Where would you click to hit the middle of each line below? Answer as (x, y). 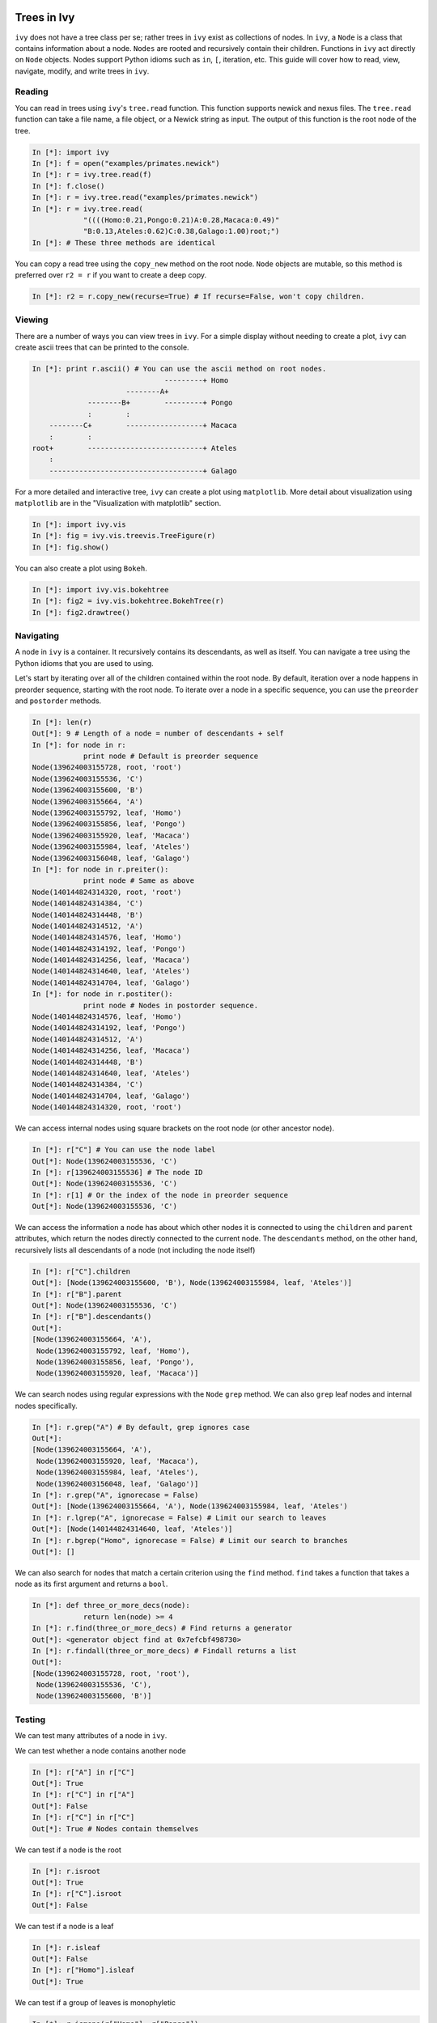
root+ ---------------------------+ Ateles (135, 448)
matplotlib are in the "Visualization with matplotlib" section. (118, 503)
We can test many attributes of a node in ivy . (91, 1736)
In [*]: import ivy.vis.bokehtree (100, 590)
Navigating (37, 635)
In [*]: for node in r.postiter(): (102, 994)
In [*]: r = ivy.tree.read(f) (92, 175)
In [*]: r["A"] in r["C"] (83, 1772)
